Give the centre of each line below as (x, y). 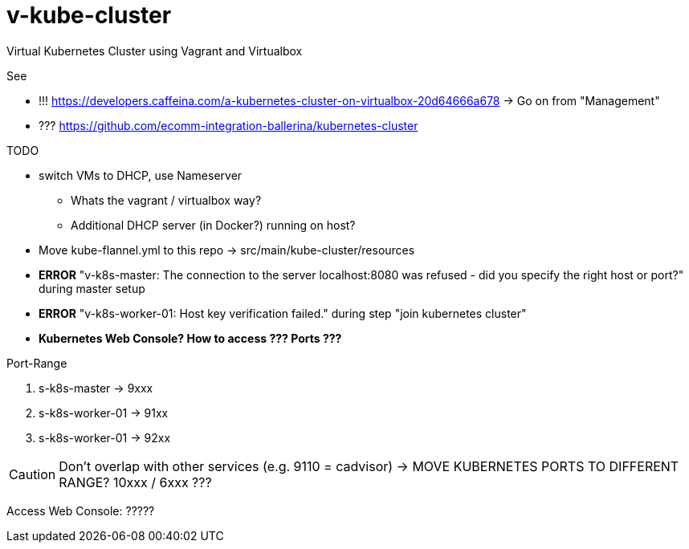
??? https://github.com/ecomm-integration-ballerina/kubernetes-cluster (228, 125)
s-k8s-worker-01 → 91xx (104, 413)
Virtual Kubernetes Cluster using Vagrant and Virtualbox (155, 51)
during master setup (92, 288)
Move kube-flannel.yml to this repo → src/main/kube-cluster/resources (227, 250)
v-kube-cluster (89, 15)
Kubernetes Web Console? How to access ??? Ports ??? (190, 338)
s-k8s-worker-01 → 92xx (105, 437)
